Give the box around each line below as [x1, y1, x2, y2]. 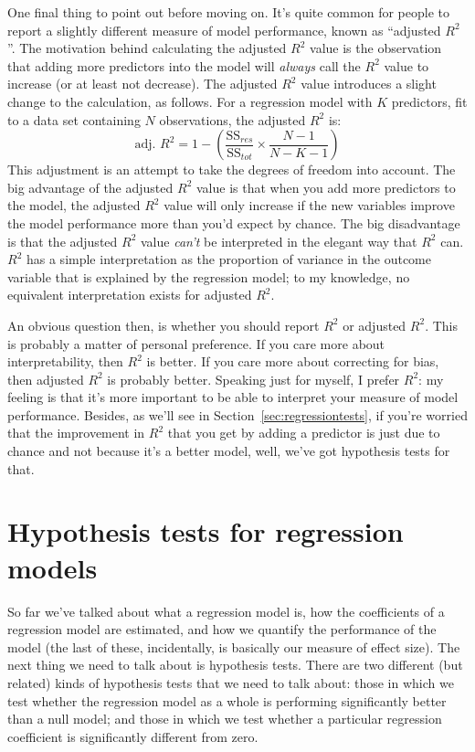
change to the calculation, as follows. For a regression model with [7, 91, 373, 111]
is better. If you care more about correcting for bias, [146, 352, 439, 371]
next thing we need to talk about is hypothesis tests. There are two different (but [7, 655, 463, 674]
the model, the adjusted [7, 196, 141, 215]
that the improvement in [7, 423, 145, 442]
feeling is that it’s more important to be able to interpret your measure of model [7, 387, 459, 407]
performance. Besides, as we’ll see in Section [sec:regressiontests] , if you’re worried [7, 405, 468, 424]
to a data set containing [7, 110, 141, 129]
